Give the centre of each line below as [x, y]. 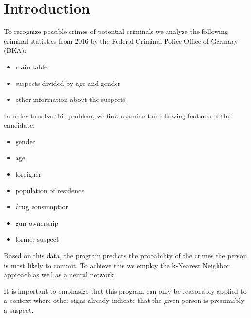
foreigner [28, 174]
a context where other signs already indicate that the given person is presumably [124, 300]
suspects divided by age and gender [68, 83]
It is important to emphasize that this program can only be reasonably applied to [125, 291]
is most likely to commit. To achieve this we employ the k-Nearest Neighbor [117, 265]
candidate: [19, 125]
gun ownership [37, 223]
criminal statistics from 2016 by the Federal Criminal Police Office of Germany [121, 41]
